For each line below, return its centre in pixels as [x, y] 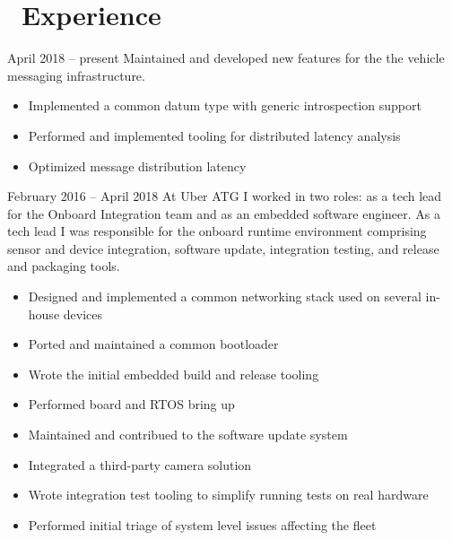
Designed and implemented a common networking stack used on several [225, 296]
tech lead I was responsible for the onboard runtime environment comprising [217, 231]
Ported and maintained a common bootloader [153, 344]
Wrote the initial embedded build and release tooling [174, 374]
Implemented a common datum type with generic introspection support [225, 105]
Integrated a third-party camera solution [140, 464]
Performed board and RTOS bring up [131, 404]
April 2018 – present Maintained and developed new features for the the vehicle [226, 58]
